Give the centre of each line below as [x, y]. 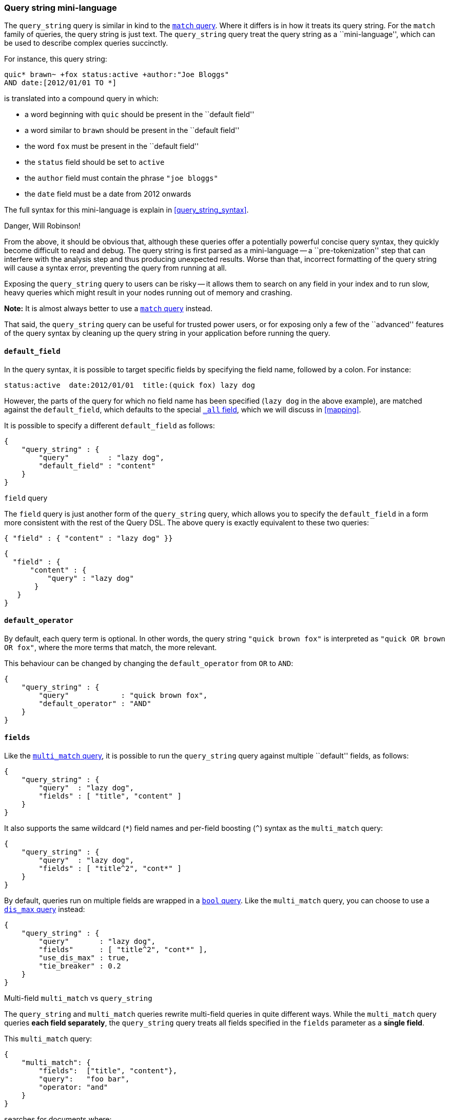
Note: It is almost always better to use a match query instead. [108, 309]
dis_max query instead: [45, 909]
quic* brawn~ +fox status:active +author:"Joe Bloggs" [117, 75]
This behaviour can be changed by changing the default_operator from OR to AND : [149, 663]
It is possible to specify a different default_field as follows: [110, 425]
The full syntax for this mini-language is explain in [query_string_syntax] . [126, 210]
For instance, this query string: [56, 59]
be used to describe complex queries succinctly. [86, 43]
